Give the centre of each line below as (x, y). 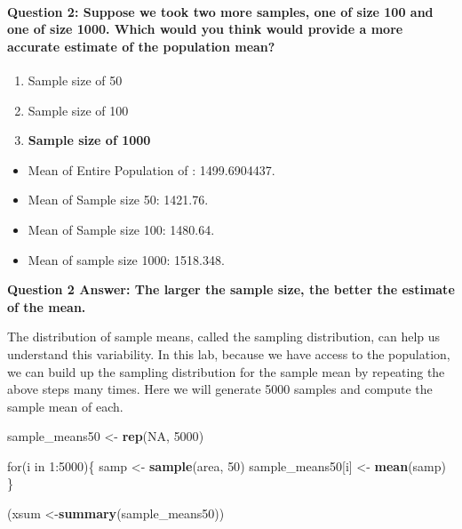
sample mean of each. (65, 406)
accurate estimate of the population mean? (141, 46)
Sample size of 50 (75, 80)
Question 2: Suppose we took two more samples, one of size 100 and (220, 11)
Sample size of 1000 (89, 140)
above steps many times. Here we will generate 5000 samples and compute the (220, 389)
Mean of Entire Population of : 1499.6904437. (151, 169)
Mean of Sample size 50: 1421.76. (118, 200)
